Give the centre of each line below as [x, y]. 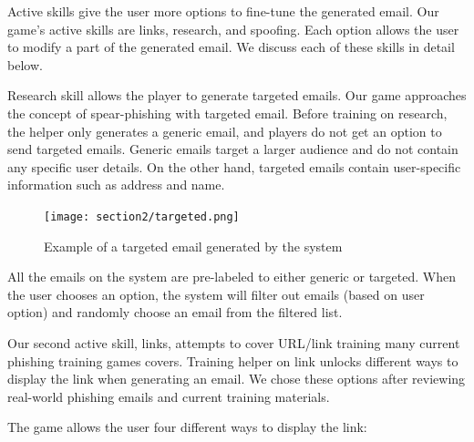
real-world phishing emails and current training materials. [169, 396]
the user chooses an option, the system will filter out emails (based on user [216, 294]
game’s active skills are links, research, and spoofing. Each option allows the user [233, 29]
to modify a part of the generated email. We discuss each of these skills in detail [231, 47]
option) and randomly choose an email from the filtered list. [175, 312]
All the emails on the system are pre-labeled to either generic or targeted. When [232, 277]
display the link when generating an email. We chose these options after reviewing [237, 379]
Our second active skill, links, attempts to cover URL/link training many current [234, 342]
